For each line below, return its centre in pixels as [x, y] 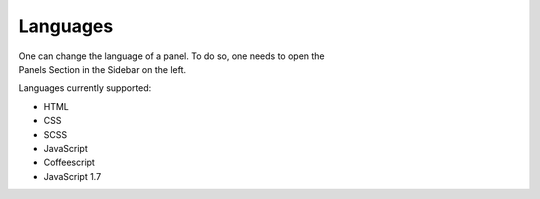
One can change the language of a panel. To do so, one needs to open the [171, 56]
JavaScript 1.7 [72, 176]
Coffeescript [69, 162]
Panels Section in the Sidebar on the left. [102, 69]
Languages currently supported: [85, 88]
